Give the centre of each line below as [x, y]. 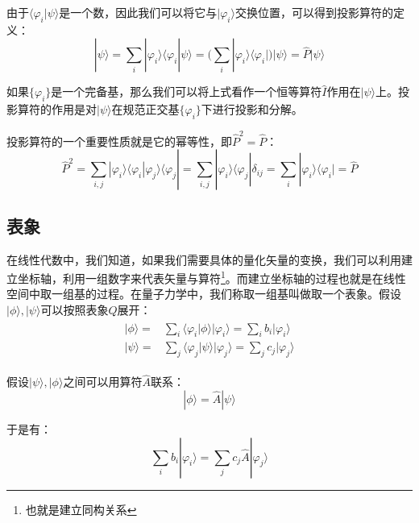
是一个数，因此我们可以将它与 [138, 12]
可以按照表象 [75, 309]
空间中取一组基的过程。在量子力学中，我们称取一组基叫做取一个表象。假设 [204, 294]
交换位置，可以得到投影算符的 [314, 12]
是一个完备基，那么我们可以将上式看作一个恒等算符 [187, 91]
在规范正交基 [145, 109]
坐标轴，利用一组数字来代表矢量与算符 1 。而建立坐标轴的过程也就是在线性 [212, 277]
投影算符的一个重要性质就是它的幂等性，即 [119, 141]
